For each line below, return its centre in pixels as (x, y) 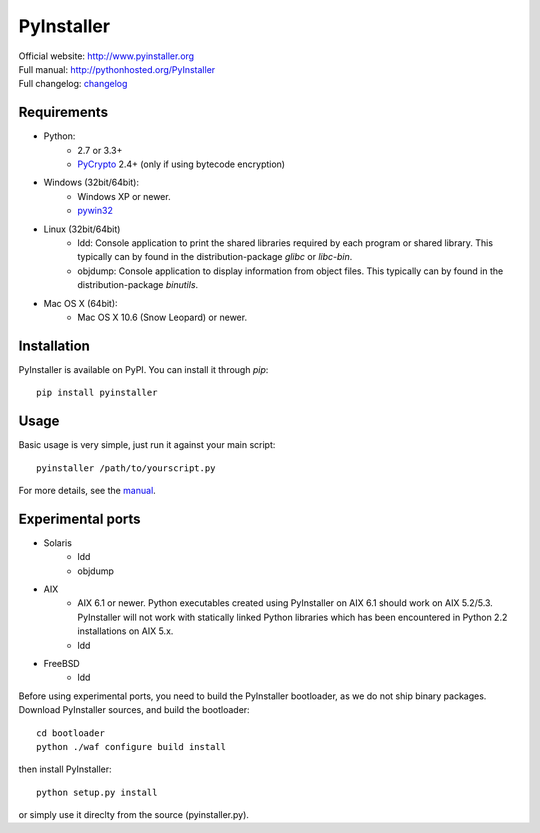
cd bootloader (70, 733)
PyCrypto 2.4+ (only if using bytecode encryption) (181, 164)
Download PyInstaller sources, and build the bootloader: (134, 710)
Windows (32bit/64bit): (91, 182)
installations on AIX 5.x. (125, 631)
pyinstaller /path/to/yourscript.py (126, 468)
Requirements (63, 112)
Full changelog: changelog (73, 84)
